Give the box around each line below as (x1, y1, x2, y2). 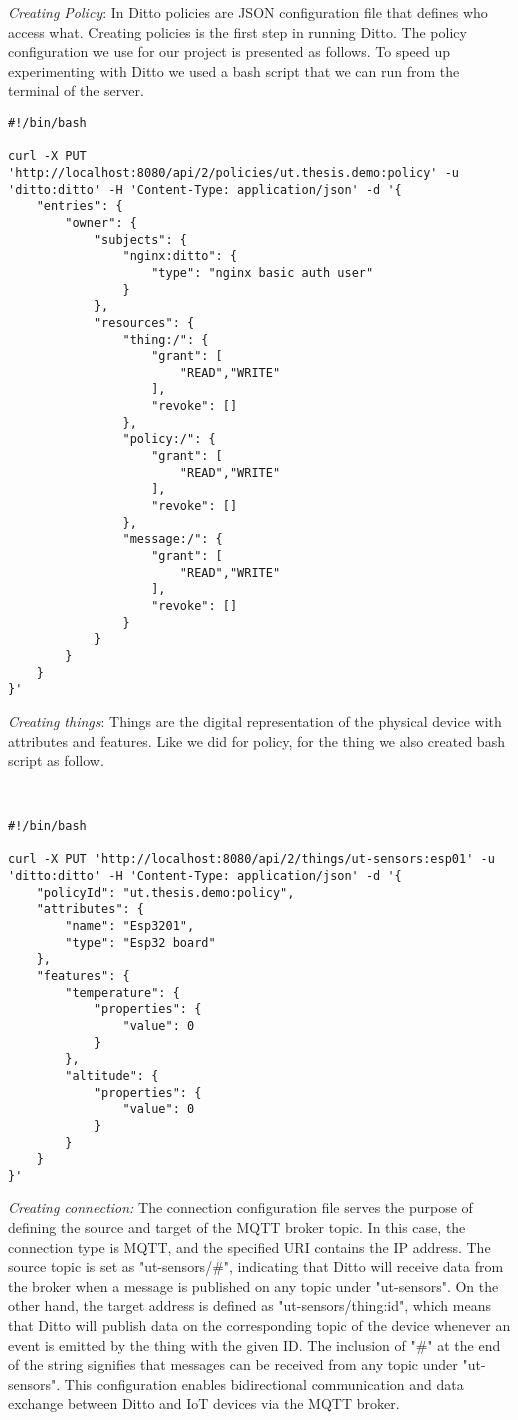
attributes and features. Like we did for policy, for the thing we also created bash (8, 730, 505, 751)
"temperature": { (65, 985, 180, 1000)
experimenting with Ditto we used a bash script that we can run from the (8, 60, 460, 81)
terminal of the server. (8, 80, 144, 101)
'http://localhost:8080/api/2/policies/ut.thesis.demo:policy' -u (8, 165, 460, 180)
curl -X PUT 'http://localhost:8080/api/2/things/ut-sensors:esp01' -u (8, 852, 495, 867)
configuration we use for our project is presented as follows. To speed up (8, 41, 451, 62)
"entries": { (36, 199, 123, 214)
